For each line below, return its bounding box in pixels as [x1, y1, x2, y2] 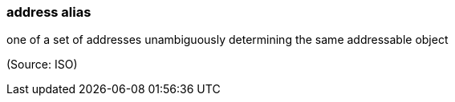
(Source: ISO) [6, 57, 78, 72]
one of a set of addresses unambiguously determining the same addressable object [6, 33, 449, 47]
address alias [6, 4, 91, 20]
